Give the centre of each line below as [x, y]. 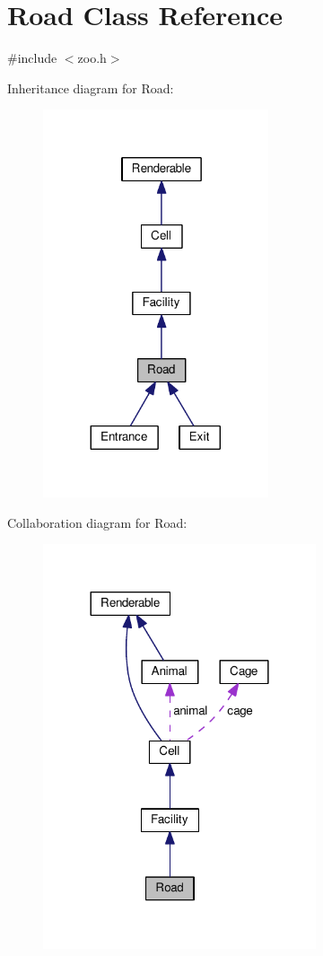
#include [32, 58]
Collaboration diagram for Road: [97, 522]
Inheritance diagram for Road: [91, 88]
